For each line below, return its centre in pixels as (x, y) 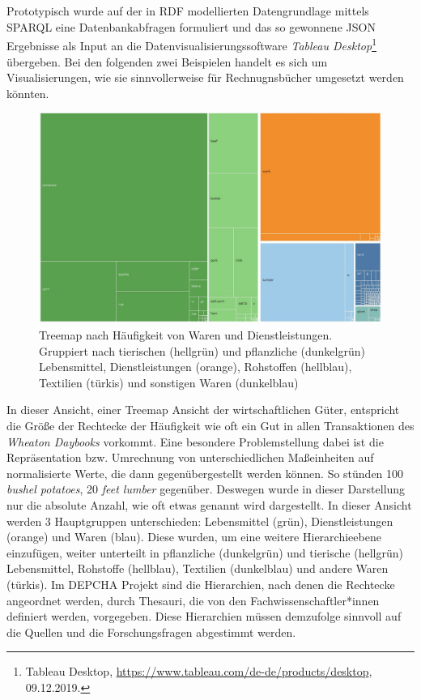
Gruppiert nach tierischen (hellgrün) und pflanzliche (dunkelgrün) (202, 350)
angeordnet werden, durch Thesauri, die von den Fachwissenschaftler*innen (193, 600)
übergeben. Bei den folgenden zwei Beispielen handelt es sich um (167, 61)
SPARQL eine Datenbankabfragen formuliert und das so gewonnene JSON (191, 26)
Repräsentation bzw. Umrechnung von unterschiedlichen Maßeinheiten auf (190, 457)
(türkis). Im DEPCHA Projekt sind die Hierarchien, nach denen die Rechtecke (201, 584)
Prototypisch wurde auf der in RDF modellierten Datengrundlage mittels (188, 11)
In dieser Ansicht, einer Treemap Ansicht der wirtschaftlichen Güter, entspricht (203, 410)
